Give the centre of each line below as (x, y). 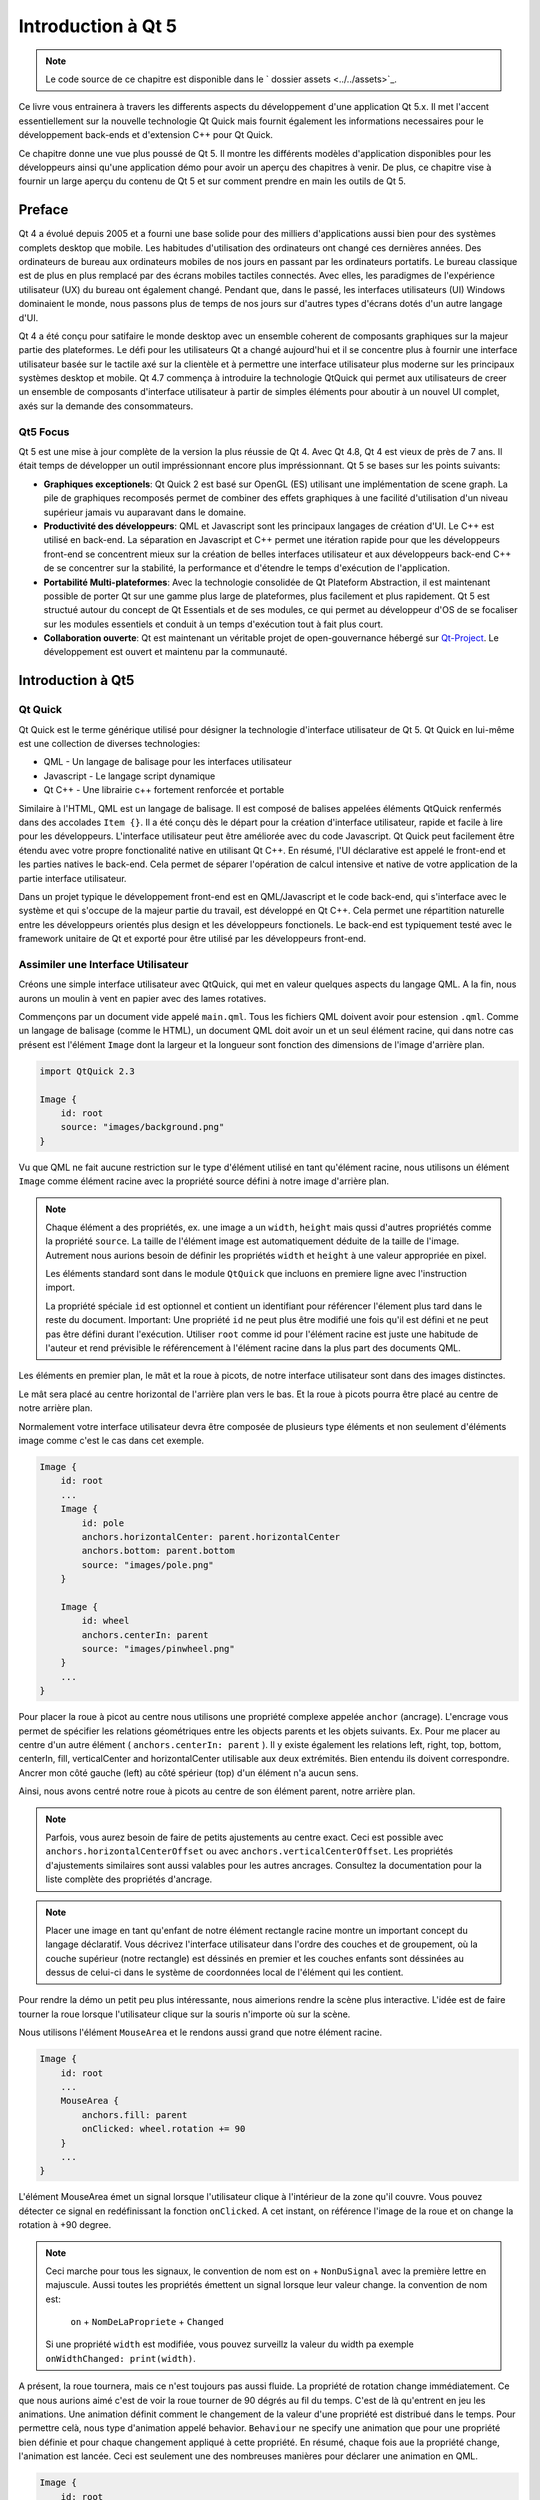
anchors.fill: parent (134, 2114)
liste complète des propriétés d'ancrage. (129, 1879)
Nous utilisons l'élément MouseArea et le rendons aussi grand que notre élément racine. (200, 2032)
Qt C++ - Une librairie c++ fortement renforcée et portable (164, 790)
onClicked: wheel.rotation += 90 (163, 2129)
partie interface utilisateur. (72, 878)
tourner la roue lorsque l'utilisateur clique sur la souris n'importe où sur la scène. (184, 2014)
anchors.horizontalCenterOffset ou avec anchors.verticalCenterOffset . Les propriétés (249, 1851)
